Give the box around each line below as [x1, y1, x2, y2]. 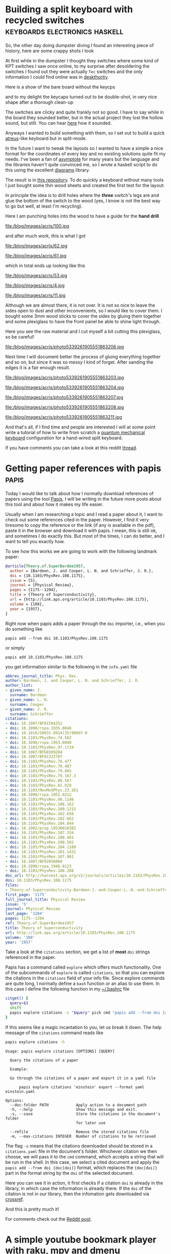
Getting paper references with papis [5, 463, 161, 474]
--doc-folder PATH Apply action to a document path [10, 1102, 147, 1108]
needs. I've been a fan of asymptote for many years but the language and [5, 156, 159, 162]
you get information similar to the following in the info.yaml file [5, 663, 137, 669]
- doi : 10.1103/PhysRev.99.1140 [5, 797, 74, 802]
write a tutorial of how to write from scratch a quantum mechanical [5, 429, 145, 435]
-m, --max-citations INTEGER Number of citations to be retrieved [10, 1134, 156, 1139]
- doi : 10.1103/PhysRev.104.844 [5, 821, 74, 826]
